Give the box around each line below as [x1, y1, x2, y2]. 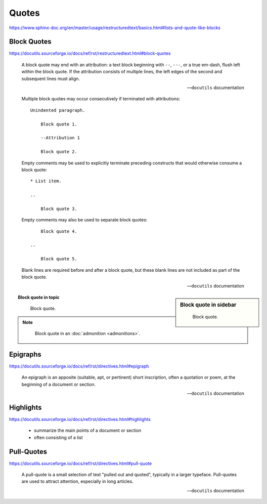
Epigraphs [9, 350, 42, 358]
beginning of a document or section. [21, 381, 96, 387]
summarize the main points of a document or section [34, 427, 142, 433]
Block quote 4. [40, 228, 78, 234]
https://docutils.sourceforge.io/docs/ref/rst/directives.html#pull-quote [9, 460, 152, 466]
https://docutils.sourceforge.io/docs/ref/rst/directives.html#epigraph [9, 363, 149, 369]
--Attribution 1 [40, 135, 80, 141]
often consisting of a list [34, 434, 83, 440]
